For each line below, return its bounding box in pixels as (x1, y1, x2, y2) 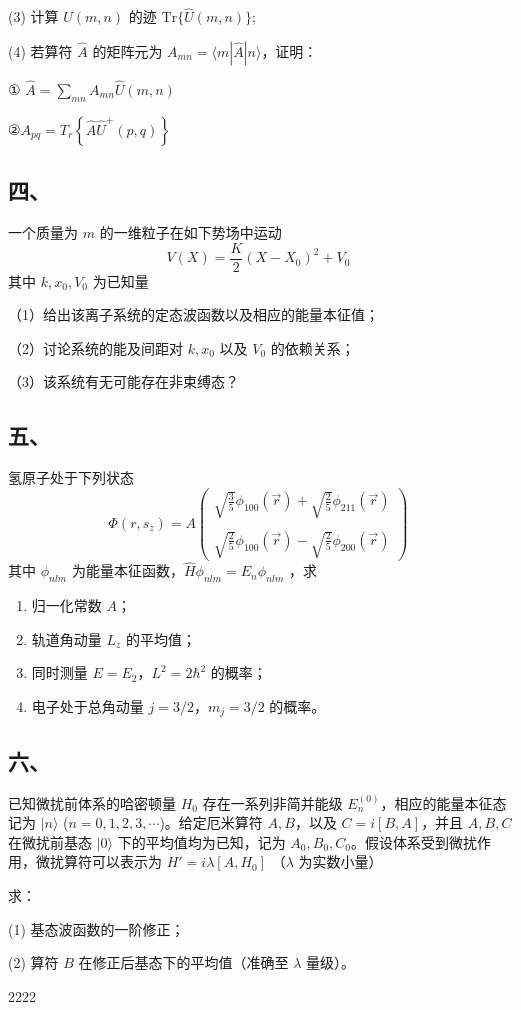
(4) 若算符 (8, 40, 73, 61)
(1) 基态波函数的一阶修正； (8, 918, 185, 939)
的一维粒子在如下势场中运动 (99, 222, 282, 243)
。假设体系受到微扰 (351, 831, 478, 852)
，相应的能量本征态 (380, 792, 507, 813)
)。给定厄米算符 (159, 812, 263, 833)
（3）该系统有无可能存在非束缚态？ (8, 371, 239, 392)
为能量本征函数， (71, 560, 184, 581)
